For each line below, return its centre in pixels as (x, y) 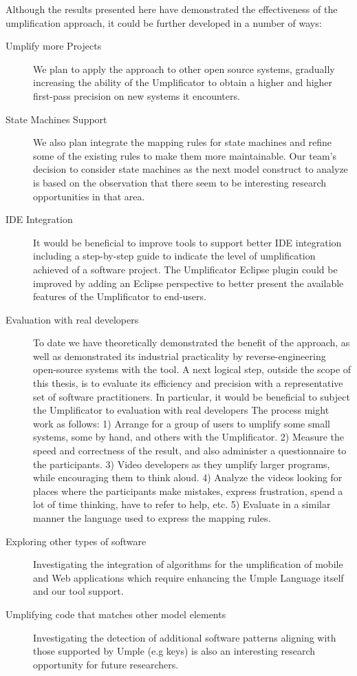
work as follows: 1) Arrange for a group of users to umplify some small (182, 423)
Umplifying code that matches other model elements (116, 614)
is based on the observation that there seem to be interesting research (180, 182)
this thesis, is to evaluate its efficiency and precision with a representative (188, 383)
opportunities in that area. (89, 196)
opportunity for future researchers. (106, 664)
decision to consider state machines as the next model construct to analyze (191, 169)
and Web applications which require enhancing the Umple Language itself (188, 577)
